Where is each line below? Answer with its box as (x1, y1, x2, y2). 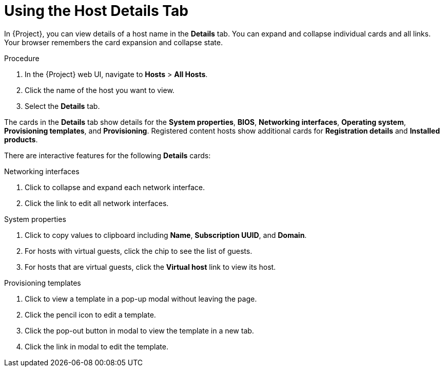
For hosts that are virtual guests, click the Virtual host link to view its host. (25, 262, 276, 271)
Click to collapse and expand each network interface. (25, 182, 205, 192)
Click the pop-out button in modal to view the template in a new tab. (25, 326, 254, 335)
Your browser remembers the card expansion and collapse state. (4, 38, 223, 47)
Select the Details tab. (25, 101, 100, 110)
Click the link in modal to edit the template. (25, 342, 168, 351)
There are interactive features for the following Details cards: (4, 151, 211, 160)
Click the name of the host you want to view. (25, 85, 175, 95)
